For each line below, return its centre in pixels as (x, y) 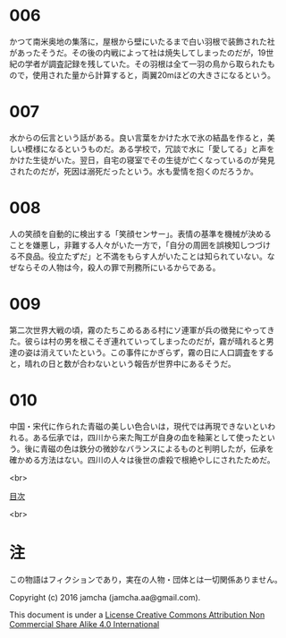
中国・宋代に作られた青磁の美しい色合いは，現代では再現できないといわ (142, 426)
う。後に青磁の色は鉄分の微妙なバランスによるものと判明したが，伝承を (142, 448)
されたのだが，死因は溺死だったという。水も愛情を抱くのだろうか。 (134, 171)
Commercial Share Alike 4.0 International (84, 624)
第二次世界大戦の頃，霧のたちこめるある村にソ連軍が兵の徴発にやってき (142, 330)
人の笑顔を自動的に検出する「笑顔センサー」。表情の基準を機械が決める (140, 234)
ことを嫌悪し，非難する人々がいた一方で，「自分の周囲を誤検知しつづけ (140, 245)
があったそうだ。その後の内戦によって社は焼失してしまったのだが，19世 (142, 52)
